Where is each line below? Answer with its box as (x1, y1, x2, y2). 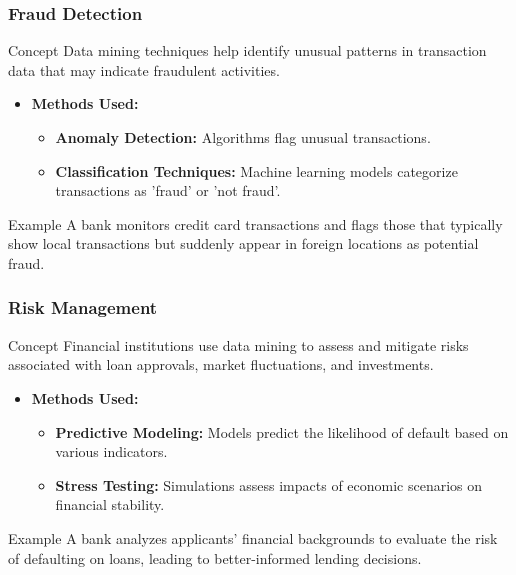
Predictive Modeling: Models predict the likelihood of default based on (55, 421, 509, 442)
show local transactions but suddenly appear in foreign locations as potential (8, 233, 479, 254)
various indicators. (55, 441, 168, 462)
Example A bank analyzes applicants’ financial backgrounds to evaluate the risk (8, 527, 498, 548)
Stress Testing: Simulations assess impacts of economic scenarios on (55, 474, 483, 495)
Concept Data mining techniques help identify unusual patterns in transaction (8, 40, 487, 61)
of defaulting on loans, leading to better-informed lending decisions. (8, 547, 422, 568)
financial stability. (55, 494, 165, 515)
